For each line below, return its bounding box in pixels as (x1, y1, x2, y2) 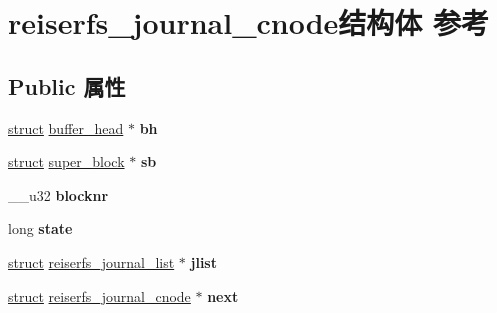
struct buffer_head (8, 117, 124, 138)
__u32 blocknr (8, 184, 109, 205)
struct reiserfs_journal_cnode (8, 285, 191, 306)
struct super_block (8, 151, 125, 172)
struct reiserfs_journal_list (8, 251, 175, 272)
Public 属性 (8, 70, 126, 101)
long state (8, 218, 73, 239)
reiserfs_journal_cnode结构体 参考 (8, 2, 490, 43)
